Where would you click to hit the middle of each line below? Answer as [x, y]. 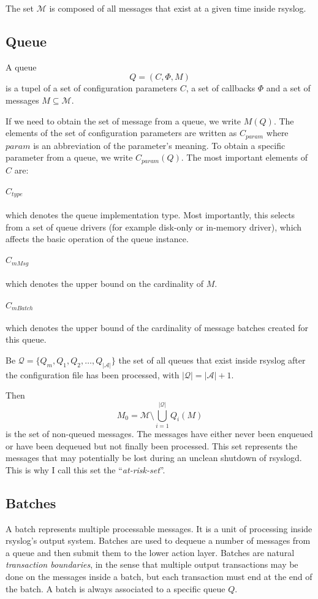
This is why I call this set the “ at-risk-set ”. [85, 469]
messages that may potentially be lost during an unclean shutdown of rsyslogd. [154, 458]
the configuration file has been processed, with [93, 374]
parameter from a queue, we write [69, 157]
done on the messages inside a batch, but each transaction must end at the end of [159, 576]
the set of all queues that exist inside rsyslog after [212, 360]
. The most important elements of [244, 157]
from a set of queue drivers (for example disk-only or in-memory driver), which [154, 227]
